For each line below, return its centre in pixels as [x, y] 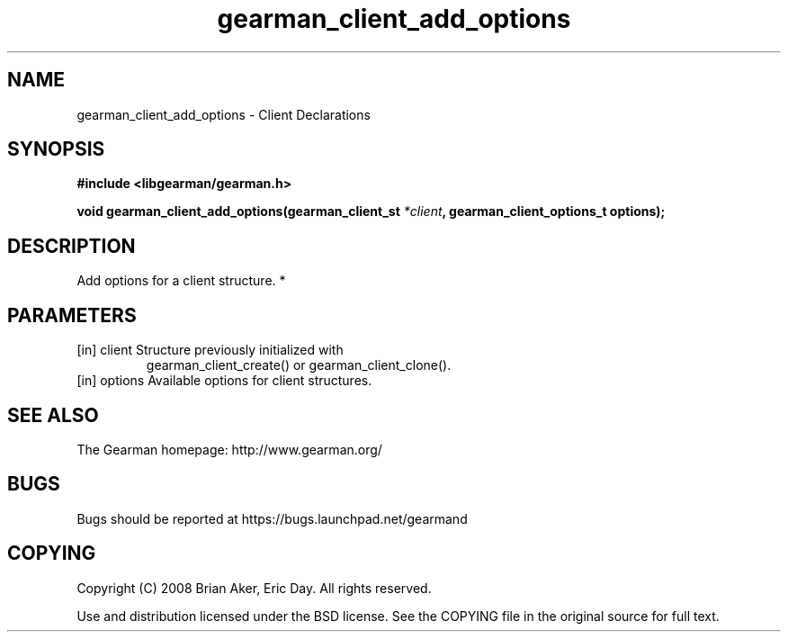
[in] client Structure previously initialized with [210, 350]
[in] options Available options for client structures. [224, 381]
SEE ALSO [53, 415]
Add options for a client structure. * [181, 281]
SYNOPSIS [56, 149]
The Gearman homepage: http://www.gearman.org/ [229, 449]
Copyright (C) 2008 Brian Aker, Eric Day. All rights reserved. [254, 588]
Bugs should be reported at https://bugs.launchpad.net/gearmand [272, 518]
